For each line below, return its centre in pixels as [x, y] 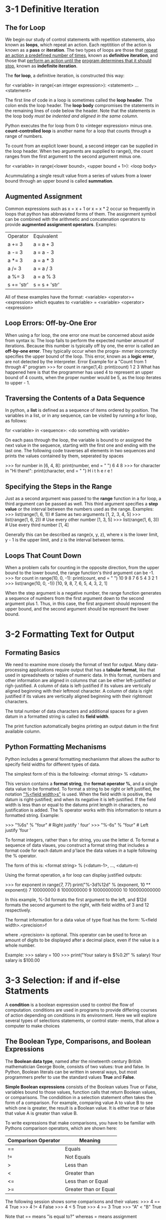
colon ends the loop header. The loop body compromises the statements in [82, 105]
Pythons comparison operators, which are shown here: [61, 1128]
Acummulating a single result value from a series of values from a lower [78, 176]
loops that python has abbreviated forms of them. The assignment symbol [81, 214]
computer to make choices [32, 1025]
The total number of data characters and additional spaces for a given [77, 711]
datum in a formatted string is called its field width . [57, 716]
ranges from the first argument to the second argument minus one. [73, 156]
